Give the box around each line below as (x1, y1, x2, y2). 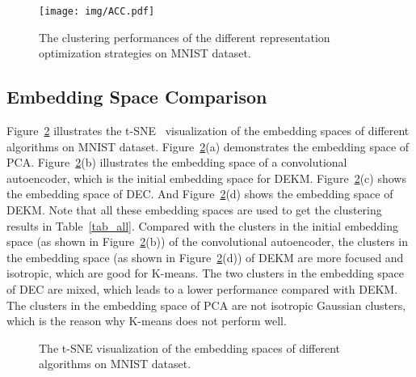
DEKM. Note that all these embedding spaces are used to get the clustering (6, 201, 382, 218)
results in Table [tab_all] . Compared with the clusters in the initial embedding (6, 217, 399, 234)
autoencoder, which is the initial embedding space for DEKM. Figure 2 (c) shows (6, 169, 406, 186)
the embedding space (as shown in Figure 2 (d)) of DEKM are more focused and (6, 248, 404, 265)
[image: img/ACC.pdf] (39, 6, 155, 17)
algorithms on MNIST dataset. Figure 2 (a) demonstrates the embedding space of (6, 138, 410, 155)
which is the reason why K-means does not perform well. (6, 312, 287, 329)
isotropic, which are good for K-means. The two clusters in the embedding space (6, 265, 405, 282)
